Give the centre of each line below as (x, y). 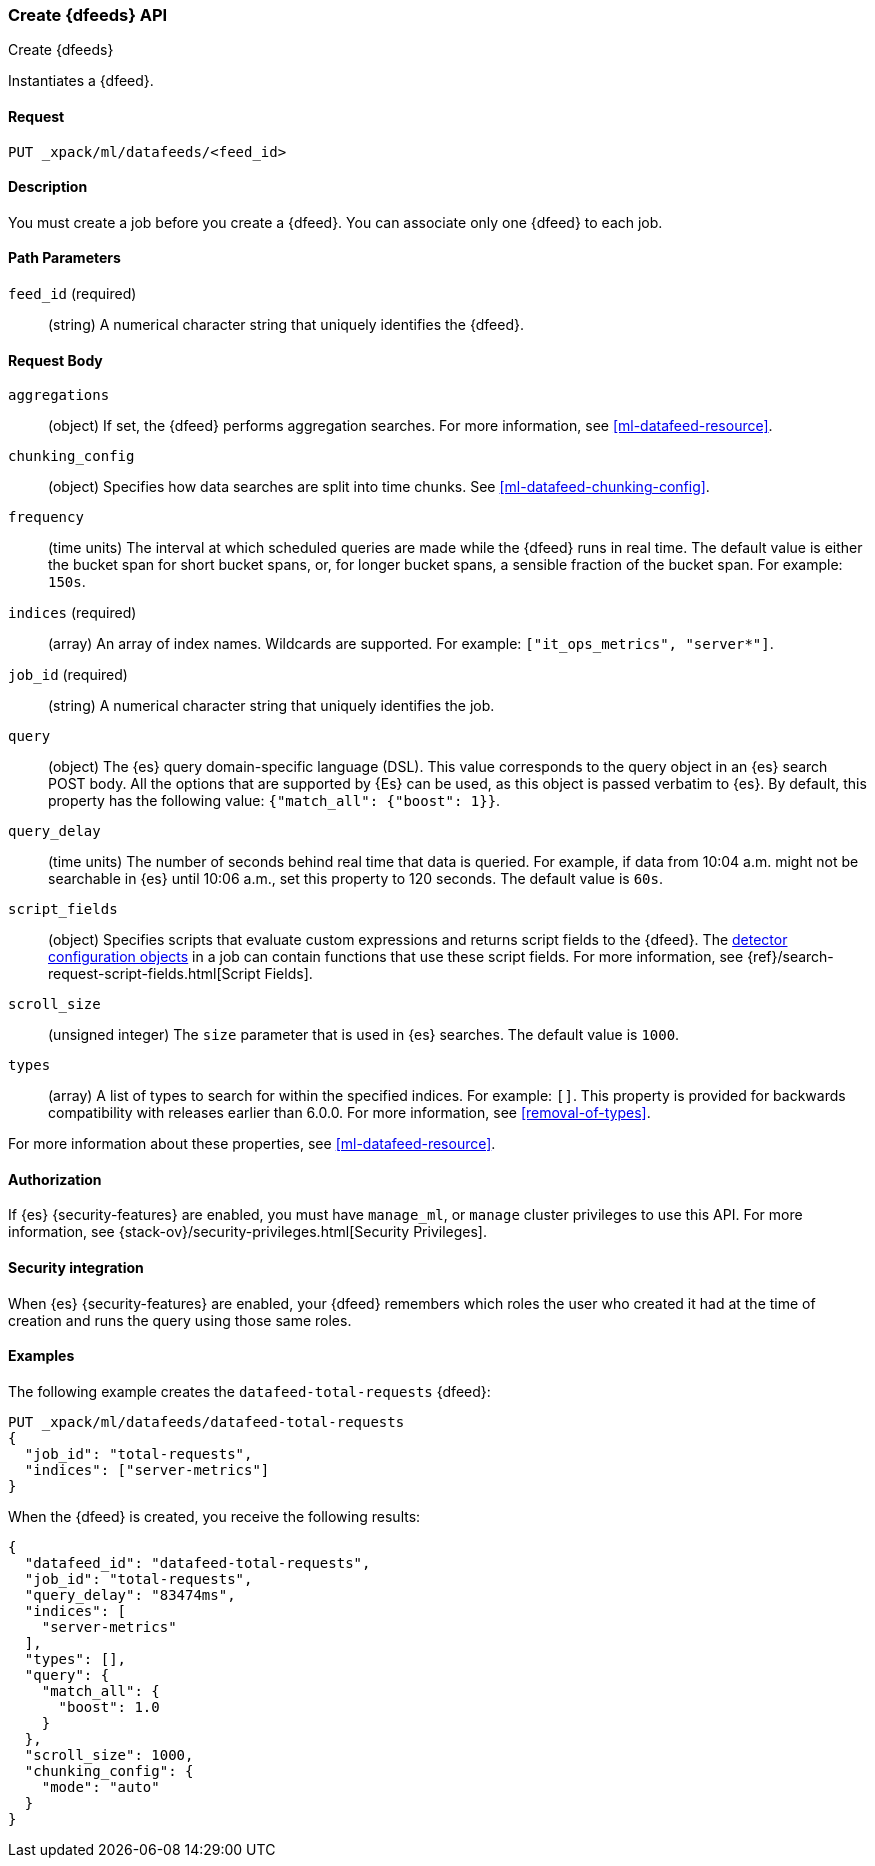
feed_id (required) (72, 294)
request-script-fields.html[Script (154, 974)
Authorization (55, 1179)
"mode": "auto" (100, 1786)
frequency (46, 517)
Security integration (76, 1268)
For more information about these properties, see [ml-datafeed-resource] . (252, 1144)
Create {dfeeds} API (88, 15)
